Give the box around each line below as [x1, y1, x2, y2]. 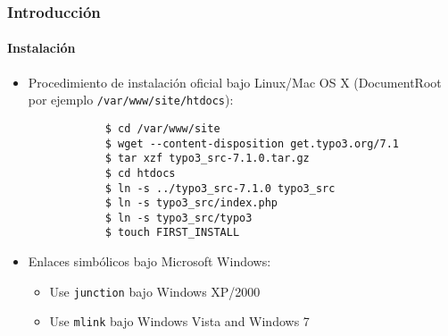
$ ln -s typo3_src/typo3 [104, 211, 253, 224]
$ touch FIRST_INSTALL [104, 226, 240, 239]
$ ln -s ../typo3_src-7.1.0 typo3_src [104, 181, 336, 195]
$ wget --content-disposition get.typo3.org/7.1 [104, 137, 400, 150]
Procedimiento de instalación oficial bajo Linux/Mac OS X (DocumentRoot [28, 72, 442, 91]
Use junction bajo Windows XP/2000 [49, 281, 261, 300]
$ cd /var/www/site [104, 122, 220, 135]
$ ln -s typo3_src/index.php [104, 197, 278, 210]
